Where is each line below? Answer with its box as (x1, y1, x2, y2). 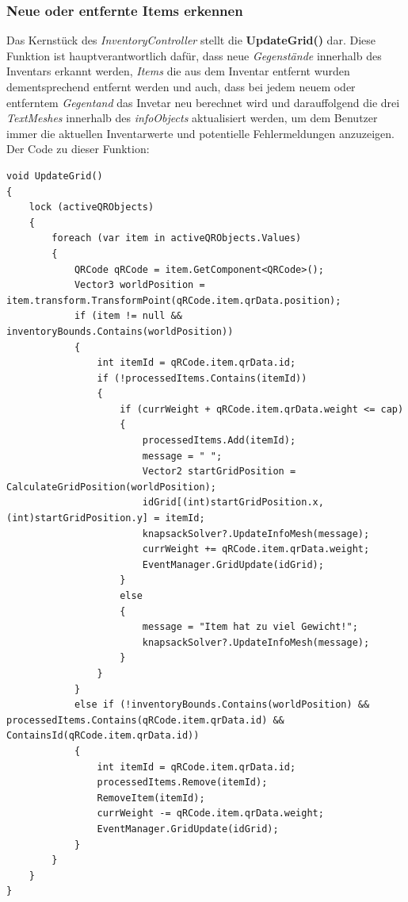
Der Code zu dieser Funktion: (6, 140, 150, 157)
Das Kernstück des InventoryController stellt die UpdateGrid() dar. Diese (6, 32, 376, 48)
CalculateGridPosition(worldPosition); (6, 481, 216, 493)
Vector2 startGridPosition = (142, 466, 296, 478)
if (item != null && (74, 310, 182, 322)
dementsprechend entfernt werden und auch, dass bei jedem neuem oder (6, 79, 356, 94)
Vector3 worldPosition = (74, 279, 205, 291)
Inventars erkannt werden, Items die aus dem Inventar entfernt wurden (6, 63, 350, 79)
